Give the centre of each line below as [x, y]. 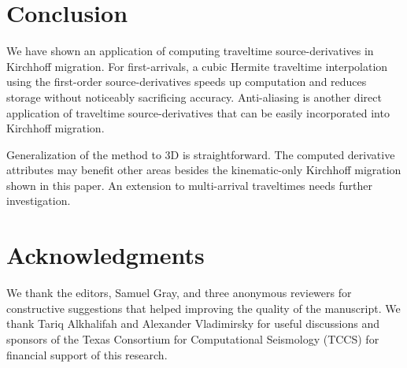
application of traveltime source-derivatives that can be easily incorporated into [198, 112]
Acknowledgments [105, 255]
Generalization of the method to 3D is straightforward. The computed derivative [201, 154]
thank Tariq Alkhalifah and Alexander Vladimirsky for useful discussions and [193, 323]
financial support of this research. [87, 354]
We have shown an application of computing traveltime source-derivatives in [190, 51]
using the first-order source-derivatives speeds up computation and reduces [187, 82]
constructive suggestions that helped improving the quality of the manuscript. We [203, 308]
